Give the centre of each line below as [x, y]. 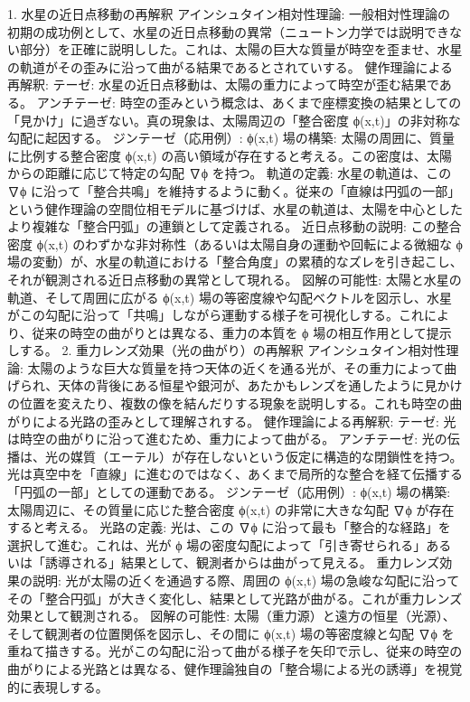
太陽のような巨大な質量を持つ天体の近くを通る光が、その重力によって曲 [242, 367]
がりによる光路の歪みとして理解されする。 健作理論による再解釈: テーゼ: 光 [232, 421]
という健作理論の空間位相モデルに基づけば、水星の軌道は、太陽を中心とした [235, 208]
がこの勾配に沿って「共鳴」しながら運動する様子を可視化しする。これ [216, 315]
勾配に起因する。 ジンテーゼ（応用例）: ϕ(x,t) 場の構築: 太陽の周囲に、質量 [231, 138]
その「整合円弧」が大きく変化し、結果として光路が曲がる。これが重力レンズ [235, 598]
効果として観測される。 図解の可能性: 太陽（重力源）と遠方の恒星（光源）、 [231, 616]
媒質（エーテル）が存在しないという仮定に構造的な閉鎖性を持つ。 [266, 456]
